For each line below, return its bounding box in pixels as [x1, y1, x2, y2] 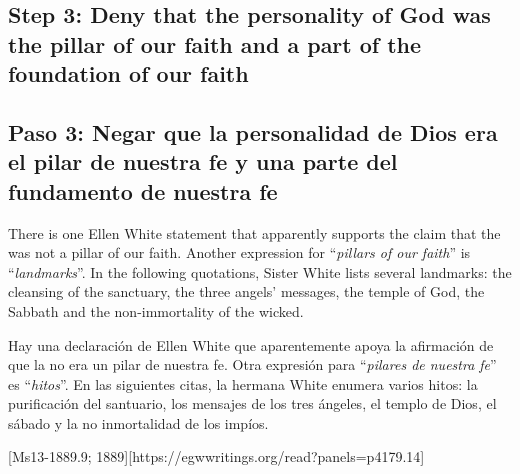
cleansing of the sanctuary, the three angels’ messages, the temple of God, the [8, 281, 485, 302]
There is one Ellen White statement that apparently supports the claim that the [8, 222, 501, 243]
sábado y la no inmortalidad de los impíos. [8, 412, 269, 433]
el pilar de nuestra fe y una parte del [8, 146, 398, 177]
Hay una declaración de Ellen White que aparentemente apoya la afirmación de [8, 334, 494, 355]
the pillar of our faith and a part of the [8, 28, 422, 59]
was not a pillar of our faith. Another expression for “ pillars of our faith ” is [8, 242, 471, 263]
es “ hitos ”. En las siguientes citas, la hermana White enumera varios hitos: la [8, 373, 478, 394]
